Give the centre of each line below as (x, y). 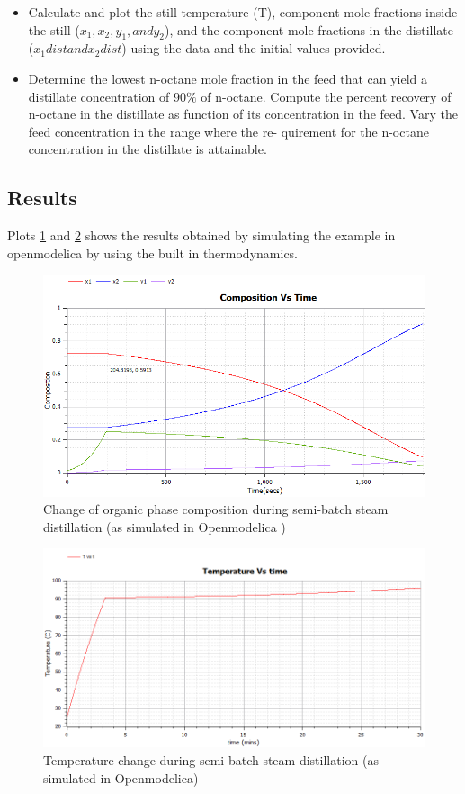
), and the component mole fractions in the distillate (309, 29)
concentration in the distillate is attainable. (148, 149)
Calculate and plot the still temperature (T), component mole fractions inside (243, 12)
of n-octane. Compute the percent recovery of (326, 96)
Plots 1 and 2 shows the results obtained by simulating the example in (201, 235)
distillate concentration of (99, 96)
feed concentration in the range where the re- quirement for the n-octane (228, 131)
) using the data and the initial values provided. (254, 48)
